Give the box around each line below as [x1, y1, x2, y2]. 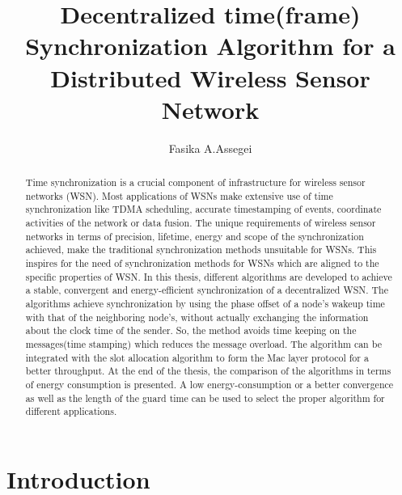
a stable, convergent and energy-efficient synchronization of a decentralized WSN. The [25, 283, 388, 297]
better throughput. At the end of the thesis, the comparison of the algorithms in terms [25, 364, 391, 378]
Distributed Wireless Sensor [50, 61, 370, 94]
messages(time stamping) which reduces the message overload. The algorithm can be [25, 336, 382, 350]
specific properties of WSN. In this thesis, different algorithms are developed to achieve [25, 269, 392, 283]
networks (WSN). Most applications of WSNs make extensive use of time [25, 188, 333, 202]
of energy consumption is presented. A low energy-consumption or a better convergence [25, 377, 394, 391]
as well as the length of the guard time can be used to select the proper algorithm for [25, 391, 385, 404]
